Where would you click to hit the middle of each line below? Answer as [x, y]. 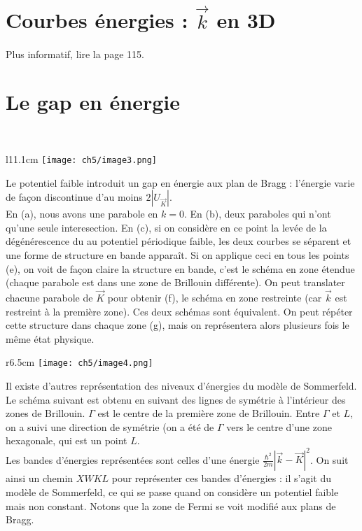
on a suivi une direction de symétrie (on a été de [110, 426]
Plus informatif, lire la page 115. [75, 54]
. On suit [329, 459]
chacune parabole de [49, 297]
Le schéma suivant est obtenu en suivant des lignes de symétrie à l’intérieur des [176, 399]
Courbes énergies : [97, 20]
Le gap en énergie [93, 102]
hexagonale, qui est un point [67, 440]
